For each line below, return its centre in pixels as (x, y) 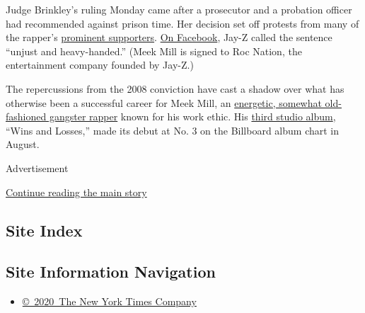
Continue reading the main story (76, 192)
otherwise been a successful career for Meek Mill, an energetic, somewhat (164, 102)
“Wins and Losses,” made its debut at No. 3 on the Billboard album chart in (173, 130)
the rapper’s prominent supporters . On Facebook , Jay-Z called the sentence (169, 37)
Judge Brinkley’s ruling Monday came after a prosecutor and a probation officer (179, 9)
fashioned (26, 116)
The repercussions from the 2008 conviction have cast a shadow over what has (175, 88)
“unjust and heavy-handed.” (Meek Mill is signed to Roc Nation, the (154, 51)
